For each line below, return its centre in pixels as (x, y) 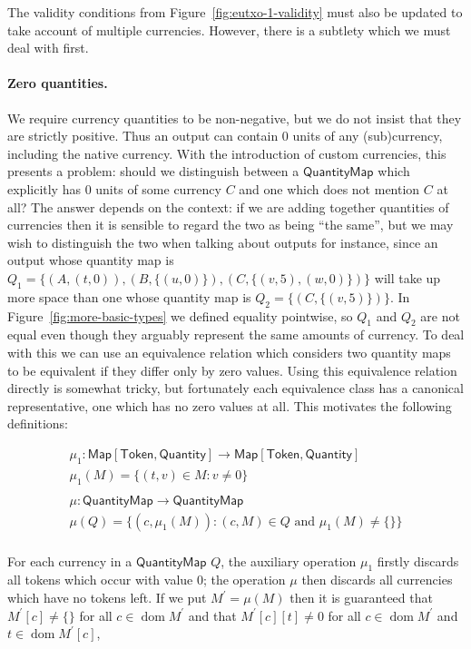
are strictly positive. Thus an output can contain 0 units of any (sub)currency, (225, 136)
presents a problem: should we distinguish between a (153, 171)
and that (212, 615)
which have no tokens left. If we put (107, 598)
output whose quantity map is (91, 260)
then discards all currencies (377, 580)
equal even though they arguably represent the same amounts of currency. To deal (236, 334)
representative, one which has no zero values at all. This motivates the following (230, 405)
